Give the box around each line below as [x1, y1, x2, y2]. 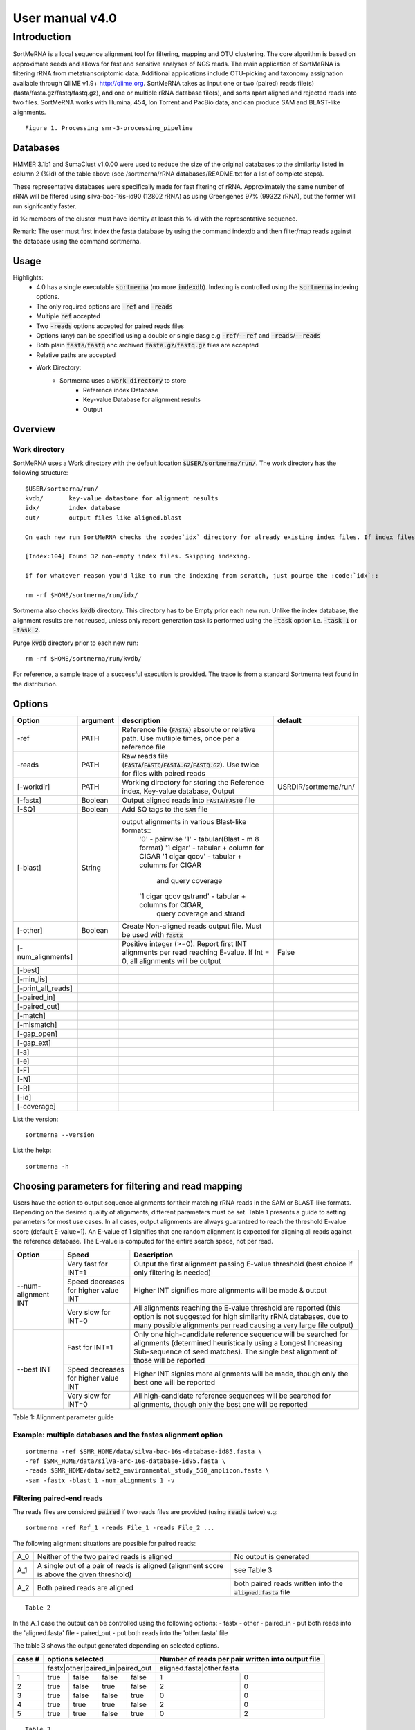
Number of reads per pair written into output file [159, 1654, 321, 1664]
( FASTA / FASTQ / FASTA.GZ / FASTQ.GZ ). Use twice [122, 760, 259, 770]
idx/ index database [25, 504, 120, 512]
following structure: [12, 468, 68, 477]
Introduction [12, 30, 71, 43]
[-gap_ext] [17, 1038, 51, 1048]
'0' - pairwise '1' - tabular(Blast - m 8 [139, 834, 259, 844]
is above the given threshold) [37, 1569, 132, 1579]
